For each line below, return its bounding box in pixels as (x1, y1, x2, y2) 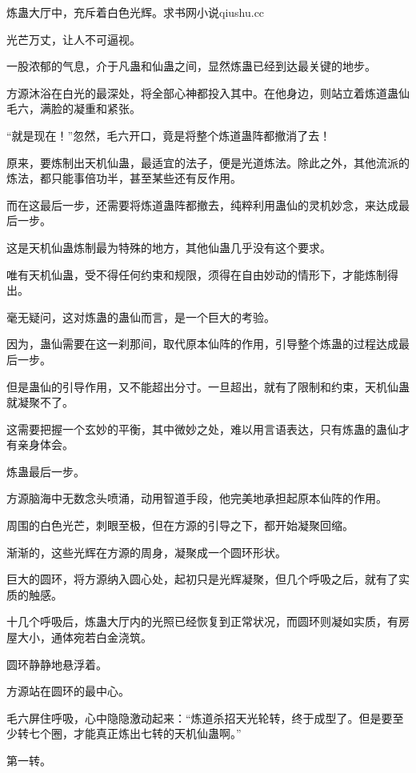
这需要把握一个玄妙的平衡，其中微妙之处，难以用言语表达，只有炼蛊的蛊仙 (6, 420, 398, 437)
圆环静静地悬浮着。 (6, 655, 107, 672)
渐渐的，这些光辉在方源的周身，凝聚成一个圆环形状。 (6, 543, 286, 560)
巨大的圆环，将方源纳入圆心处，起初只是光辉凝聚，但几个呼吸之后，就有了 (6, 571, 398, 587)
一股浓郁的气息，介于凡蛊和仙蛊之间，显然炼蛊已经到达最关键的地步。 (6, 58, 376, 74)
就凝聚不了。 (6, 394, 74, 411)
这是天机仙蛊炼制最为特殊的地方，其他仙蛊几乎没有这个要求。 (6, 238, 331, 255)
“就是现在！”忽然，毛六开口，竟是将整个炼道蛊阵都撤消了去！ (6, 126, 331, 143)
